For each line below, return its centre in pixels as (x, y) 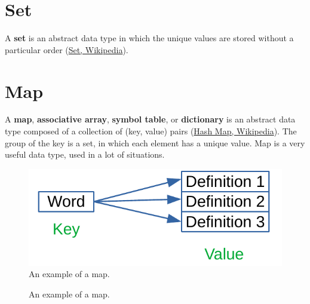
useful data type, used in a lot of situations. (85, 154)
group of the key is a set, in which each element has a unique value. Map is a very (155, 142)
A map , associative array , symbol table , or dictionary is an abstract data (150, 119)
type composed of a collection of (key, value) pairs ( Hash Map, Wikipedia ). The (151, 131)
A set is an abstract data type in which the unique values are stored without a (149, 38)
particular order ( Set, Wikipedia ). (67, 49)
